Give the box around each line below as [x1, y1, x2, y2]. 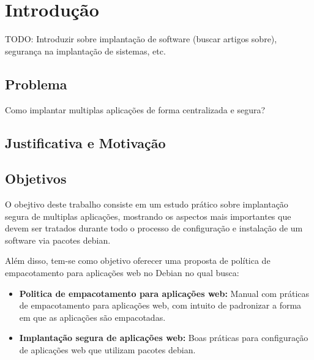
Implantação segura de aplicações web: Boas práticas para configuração [19, 331, 308, 344]
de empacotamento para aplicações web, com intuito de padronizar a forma [19, 299, 302, 312]
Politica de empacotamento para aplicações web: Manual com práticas [19, 287, 310, 299]
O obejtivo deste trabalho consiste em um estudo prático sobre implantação [5, 198, 288, 211]
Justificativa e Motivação [5, 133, 166, 152]
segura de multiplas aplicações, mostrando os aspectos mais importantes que [5, 209, 291, 222]
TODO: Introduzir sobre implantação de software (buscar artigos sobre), [5, 32, 277, 45]
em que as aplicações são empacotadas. [19, 310, 166, 323]
